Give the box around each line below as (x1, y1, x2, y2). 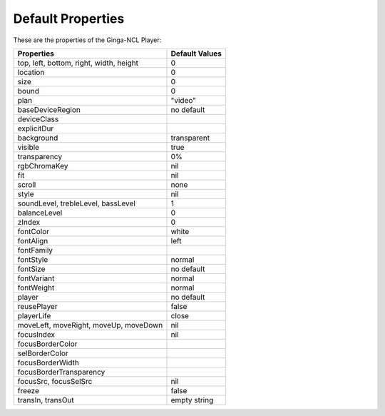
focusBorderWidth (17, 357, 80, 367)
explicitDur (17, 123, 54, 133)
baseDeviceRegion (17, 104, 81, 114)
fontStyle (17, 254, 48, 264)
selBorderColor (17, 348, 69, 358)
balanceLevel (17, 208, 63, 218)
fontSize (17, 264, 46, 274)
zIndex (17, 217, 41, 227)
